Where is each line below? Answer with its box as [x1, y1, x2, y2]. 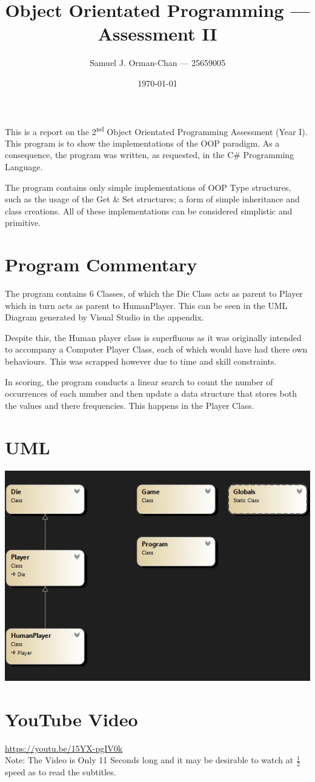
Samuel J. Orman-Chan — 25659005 [90, 56, 225, 69]
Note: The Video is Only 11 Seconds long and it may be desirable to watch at [5, 754, 294, 766]
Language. [5, 160, 43, 173]
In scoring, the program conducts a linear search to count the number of [5, 375, 273, 388]
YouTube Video [5, 706, 138, 731]
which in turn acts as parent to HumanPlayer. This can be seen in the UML [5, 299, 288, 311]
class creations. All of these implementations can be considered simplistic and [5, 204, 293, 217]
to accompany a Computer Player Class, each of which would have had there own [5, 343, 308, 356]
